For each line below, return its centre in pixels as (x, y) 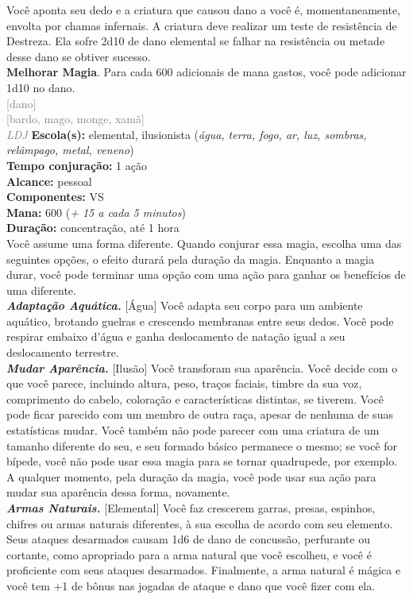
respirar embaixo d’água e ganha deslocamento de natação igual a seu (176, 336)
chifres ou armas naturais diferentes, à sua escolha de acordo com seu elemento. (200, 523)
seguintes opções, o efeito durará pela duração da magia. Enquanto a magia (190, 259)
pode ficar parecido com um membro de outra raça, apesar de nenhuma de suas (200, 414)
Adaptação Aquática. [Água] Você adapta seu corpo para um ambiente (185, 305)
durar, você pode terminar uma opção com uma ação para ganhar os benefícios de (206, 274)
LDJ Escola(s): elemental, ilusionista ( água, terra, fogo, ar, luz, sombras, (187, 134)
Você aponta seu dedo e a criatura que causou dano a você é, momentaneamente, (204, 10)
